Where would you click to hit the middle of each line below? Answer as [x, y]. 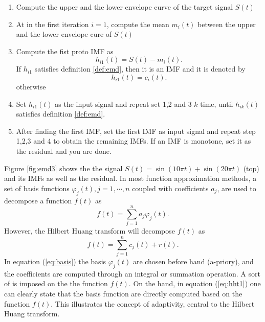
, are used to [237, 188]
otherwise [31, 86]
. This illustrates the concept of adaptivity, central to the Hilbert [153, 303]
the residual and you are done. [64, 151]
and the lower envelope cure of [64, 34]
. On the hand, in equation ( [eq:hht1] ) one [195, 283]
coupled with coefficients [170, 188]
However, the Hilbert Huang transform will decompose [90, 231]
